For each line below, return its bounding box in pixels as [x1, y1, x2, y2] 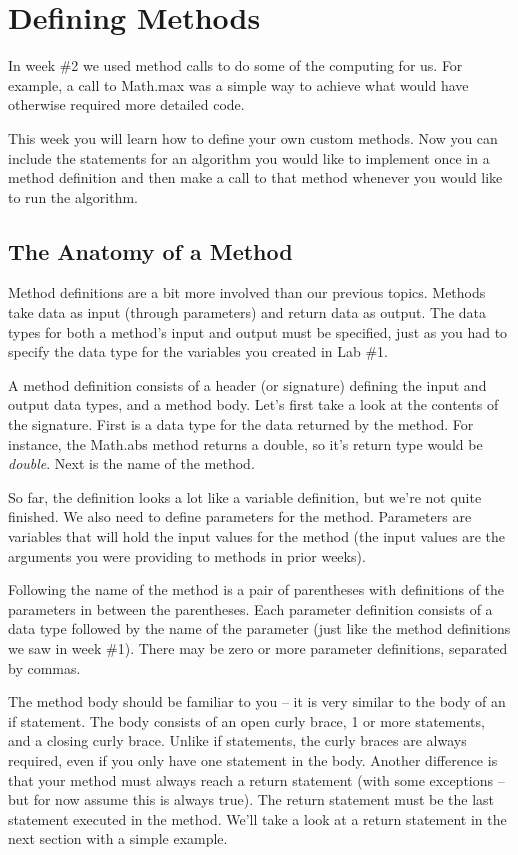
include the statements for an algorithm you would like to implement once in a [8, 147, 490, 168]
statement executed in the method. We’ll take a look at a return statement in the [8, 808, 507, 829]
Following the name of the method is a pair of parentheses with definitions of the [8, 579, 505, 600]
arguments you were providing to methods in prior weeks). [8, 545, 366, 566]
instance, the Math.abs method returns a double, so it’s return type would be [8, 433, 483, 454]
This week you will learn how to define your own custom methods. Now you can [8, 127, 498, 148]
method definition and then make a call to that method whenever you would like [8, 167, 503, 188]
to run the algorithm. [8, 186, 138, 207]
